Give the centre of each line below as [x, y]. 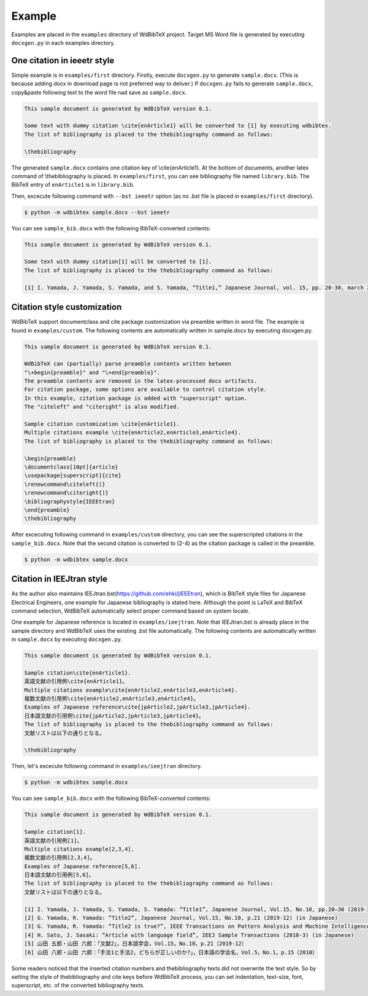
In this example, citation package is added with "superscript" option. [136, 398]
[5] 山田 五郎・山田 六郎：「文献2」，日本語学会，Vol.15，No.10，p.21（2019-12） [136, 944]
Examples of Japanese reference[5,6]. [82, 866]
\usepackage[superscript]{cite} [73, 476]
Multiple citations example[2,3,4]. [79, 849]
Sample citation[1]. [55, 832]
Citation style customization [67, 307]
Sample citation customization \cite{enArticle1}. [102, 424]
